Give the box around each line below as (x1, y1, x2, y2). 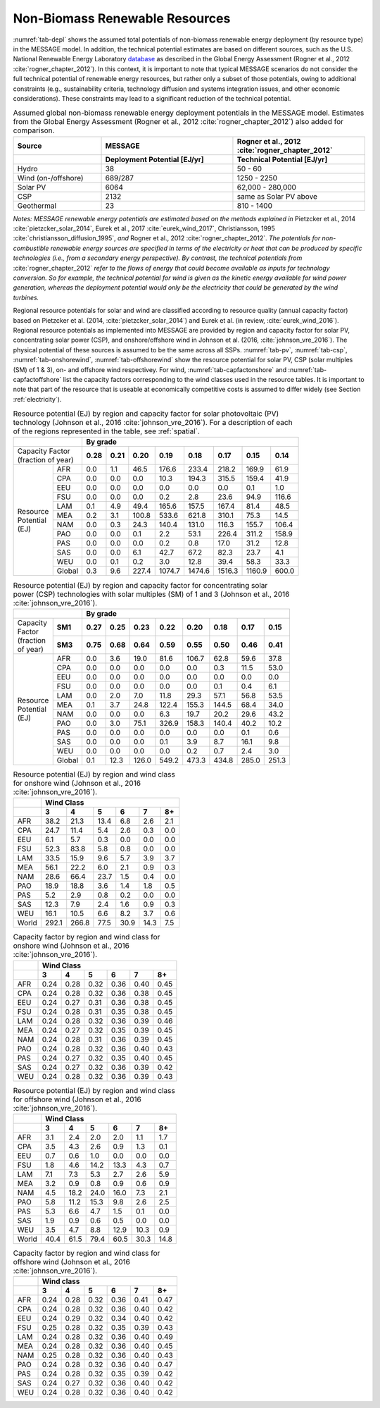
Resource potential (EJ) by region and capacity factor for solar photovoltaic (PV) (13, 409, 279, 419)
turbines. (13, 293, 39, 302)
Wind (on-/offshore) (17, 173, 84, 183)
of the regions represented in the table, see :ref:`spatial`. (13, 426, 201, 436)
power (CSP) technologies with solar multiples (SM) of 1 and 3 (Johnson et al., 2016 (13, 589, 290, 599)
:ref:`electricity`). (13, 395, 62, 403)
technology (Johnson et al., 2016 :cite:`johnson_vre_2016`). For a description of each (13, 418, 293, 428)
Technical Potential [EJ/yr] (236, 154, 328, 164)
